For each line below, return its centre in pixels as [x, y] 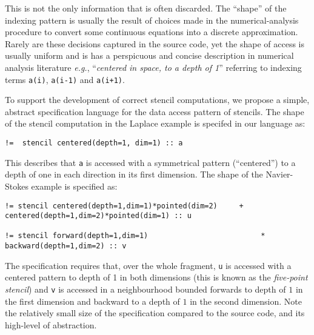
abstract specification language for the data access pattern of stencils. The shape [155, 111]
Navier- [279, 174]
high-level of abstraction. [51, 324]
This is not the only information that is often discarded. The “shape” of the [146, 8]
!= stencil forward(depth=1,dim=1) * [135, 236]
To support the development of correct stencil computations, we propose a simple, [157, 100]
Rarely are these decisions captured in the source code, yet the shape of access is [155, 43]
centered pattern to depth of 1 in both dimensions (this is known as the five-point [156, 277]
